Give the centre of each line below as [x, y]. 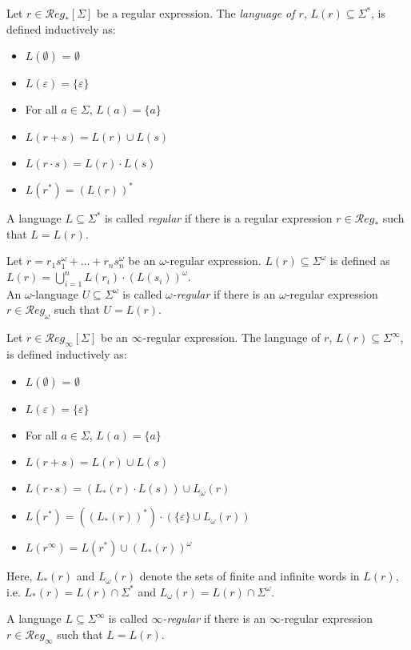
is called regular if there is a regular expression [218, 218]
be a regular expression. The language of [196, 13]
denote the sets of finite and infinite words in [249, 576]
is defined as [360, 261]
